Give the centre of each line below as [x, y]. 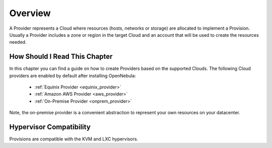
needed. [18, 42]
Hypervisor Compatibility [50, 127]
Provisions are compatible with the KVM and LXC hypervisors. [74, 139]
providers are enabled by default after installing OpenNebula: [73, 76]
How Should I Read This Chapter [61, 57]
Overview [30, 13]
